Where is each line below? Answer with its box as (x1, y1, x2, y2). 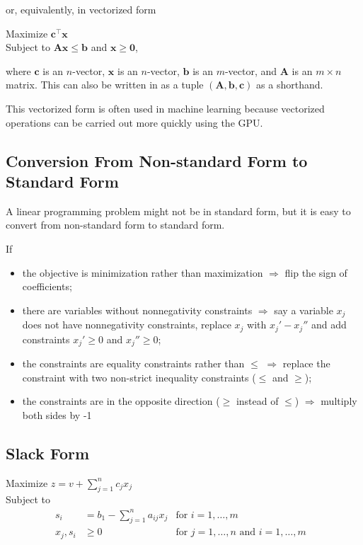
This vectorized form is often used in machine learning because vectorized (6, 101, 325, 115)
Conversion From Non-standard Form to (6, 149, 308, 171)
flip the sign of (284, 265, 347, 280)
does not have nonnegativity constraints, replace (22, 317, 231, 332)
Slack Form (6, 442, 90, 464)
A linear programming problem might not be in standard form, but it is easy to (6, 203, 351, 218)
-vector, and (224, 63, 277, 78)
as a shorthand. (256, 77, 323, 92)
